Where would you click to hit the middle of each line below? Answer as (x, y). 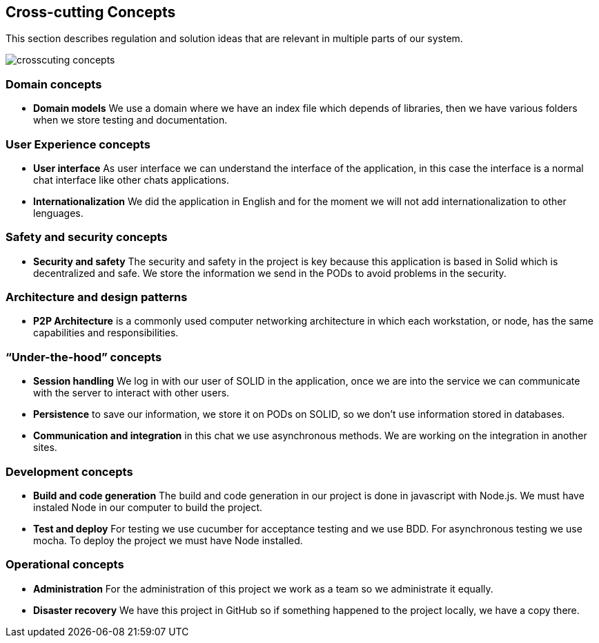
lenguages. (58, 213)
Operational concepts (65, 565)
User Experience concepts (78, 144)
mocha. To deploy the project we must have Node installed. (168, 540)
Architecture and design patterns (97, 297)
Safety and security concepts (87, 237)
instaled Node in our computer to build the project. (148, 507)
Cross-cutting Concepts (91, 12)
